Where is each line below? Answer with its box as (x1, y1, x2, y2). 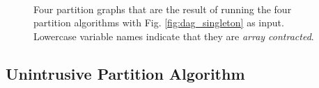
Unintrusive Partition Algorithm (6, 62, 245, 84)
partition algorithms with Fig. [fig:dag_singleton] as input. (33, 15, 284, 30)
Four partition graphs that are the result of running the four (33, 1, 292, 16)
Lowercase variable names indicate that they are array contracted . (33, 28, 314, 43)
